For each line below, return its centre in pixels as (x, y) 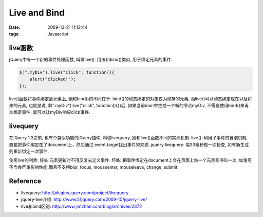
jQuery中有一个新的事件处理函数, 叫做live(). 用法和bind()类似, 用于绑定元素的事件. (91, 59)
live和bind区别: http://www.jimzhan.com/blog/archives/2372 (82, 206)
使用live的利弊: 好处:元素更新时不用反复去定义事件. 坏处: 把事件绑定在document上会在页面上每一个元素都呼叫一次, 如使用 (130, 160)
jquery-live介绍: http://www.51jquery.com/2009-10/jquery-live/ (84, 199)
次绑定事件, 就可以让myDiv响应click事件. (49, 112)
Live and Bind (37, 13)
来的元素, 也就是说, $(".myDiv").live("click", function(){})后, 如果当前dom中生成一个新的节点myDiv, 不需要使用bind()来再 (129, 105)
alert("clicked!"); (53, 79)
